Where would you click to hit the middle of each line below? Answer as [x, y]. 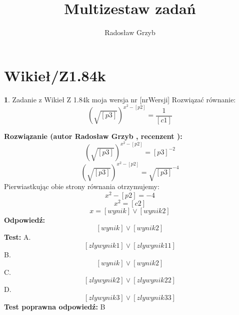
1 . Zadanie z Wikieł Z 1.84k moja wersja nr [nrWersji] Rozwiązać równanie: [120, 99]
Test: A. [17, 237]
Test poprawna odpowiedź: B [55, 306]
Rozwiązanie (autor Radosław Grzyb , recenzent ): [93, 136]
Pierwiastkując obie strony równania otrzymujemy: [82, 186]
